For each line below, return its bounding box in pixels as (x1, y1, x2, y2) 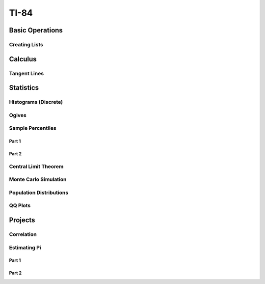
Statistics (9, 84, 39, 92)
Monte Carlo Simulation (9, 176, 67, 183)
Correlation (9, 231, 37, 238)
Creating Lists (9, 41, 44, 48)
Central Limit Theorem (9, 163, 64, 170)
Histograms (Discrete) (9, 99, 63, 106)
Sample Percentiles (9, 125, 56, 132)
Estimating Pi (9, 244, 41, 251)
